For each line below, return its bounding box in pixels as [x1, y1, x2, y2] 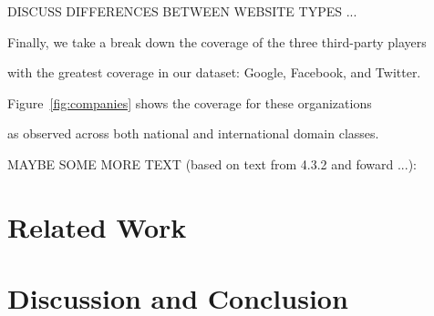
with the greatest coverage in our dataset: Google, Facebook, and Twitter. [7, 63, 421, 82]
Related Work [7, 208, 187, 245]
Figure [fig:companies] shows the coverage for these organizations [7, 93, 372, 112]
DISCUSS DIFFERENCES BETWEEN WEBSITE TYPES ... [7, 2, 357, 20]
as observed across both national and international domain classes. [7, 124, 379, 143]
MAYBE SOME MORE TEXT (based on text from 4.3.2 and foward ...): [7, 154, 417, 173]
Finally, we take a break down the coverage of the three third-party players [7, 32, 427, 51]
